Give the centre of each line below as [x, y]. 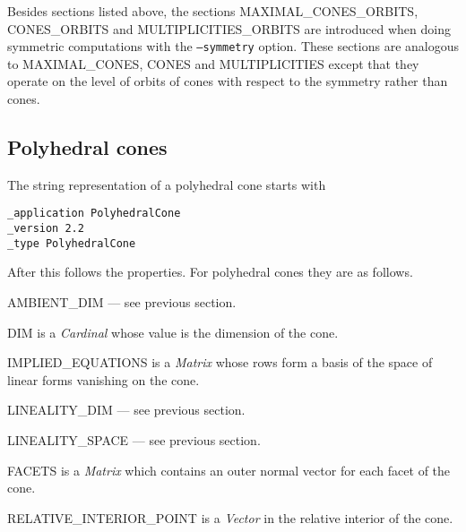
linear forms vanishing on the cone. [104, 379]
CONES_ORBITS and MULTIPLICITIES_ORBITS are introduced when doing [229, 28]
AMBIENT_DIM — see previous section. [122, 301]
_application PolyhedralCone [94, 214]
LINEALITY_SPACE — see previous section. [134, 439]
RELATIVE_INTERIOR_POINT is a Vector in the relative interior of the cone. [230, 517]
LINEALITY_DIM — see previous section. [126, 410]
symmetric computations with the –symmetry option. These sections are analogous [233, 46]
